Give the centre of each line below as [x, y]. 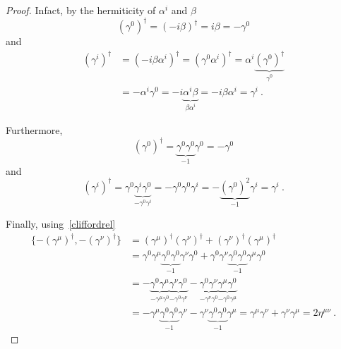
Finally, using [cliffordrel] [61, 223]
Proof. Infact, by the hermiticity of [81, 10]
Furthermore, [34, 130]
